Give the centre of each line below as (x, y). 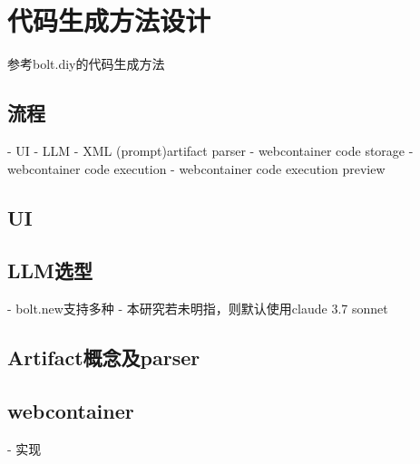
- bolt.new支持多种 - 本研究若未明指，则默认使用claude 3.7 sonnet (198, 309)
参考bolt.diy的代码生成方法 (86, 64)
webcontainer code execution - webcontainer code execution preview (196, 168)
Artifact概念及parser (104, 358)
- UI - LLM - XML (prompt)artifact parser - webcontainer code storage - (210, 150)
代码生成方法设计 (109, 20)
